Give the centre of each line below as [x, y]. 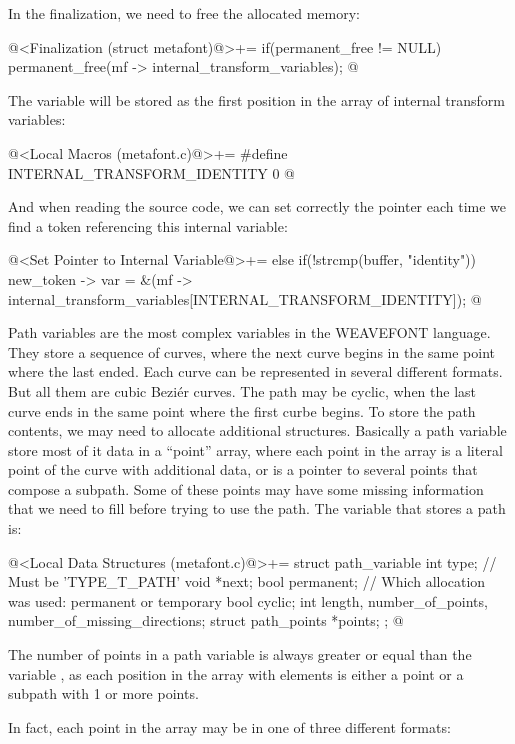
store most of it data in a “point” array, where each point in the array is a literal [255, 449]
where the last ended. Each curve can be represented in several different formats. [255, 371]
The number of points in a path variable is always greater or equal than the [240, 654]
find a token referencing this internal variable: [148, 225]
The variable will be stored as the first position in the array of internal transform [256, 99]
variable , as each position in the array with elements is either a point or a [236, 673]
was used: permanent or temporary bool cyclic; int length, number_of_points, [248, 600]
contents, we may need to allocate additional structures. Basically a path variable [257, 430]
